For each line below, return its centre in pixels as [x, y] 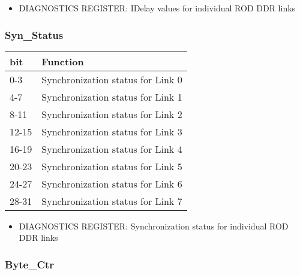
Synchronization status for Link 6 [112, 183]
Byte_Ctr [30, 264]
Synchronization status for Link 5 [112, 166]
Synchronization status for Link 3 [112, 131]
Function [63, 61]
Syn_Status [34, 34]
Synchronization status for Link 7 [112, 201]
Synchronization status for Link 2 [112, 114]
